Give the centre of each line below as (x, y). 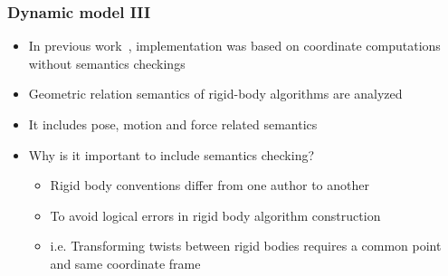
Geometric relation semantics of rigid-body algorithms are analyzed (215, 94)
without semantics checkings (107, 63)
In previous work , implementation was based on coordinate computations (234, 46)
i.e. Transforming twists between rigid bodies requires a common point (246, 246)
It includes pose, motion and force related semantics (173, 124)
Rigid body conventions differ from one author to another (210, 185)
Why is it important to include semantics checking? (172, 154)
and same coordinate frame (125, 263)
